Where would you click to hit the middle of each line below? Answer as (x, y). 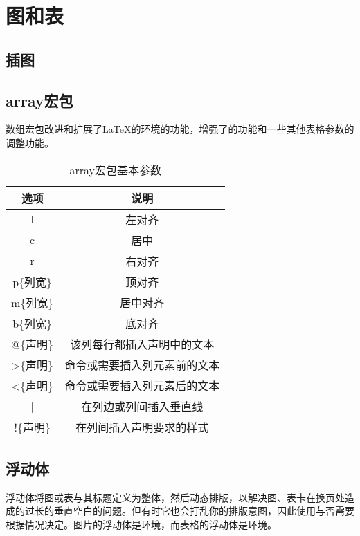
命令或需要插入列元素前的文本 (142, 364)
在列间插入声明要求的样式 (142, 427)
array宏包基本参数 (115, 169)
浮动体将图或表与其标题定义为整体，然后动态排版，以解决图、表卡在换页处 (175, 497)
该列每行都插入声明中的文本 (142, 344)
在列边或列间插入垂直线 (142, 406)
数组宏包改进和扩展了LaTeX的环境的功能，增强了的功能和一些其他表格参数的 (180, 129)
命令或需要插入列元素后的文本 (142, 385)
